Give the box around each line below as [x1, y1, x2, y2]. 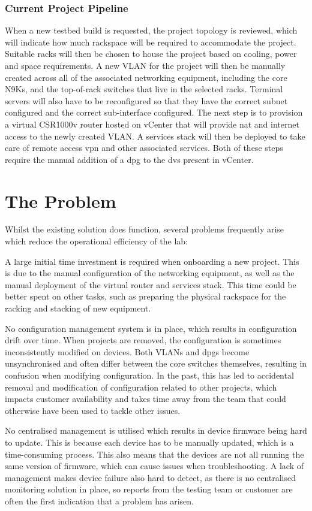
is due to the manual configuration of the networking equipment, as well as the [5, 267, 295, 279]
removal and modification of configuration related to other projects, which [5, 380, 277, 393]
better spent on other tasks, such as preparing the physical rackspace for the [5, 290, 286, 303]
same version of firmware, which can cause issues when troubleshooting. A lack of [5, 459, 304, 472]
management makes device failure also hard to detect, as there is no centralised [5, 471, 296, 483]
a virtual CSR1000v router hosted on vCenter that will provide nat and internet [5, 117, 299, 130]
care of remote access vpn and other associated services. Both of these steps [5, 141, 283, 154]
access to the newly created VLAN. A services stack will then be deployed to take [5, 129, 305, 142]
